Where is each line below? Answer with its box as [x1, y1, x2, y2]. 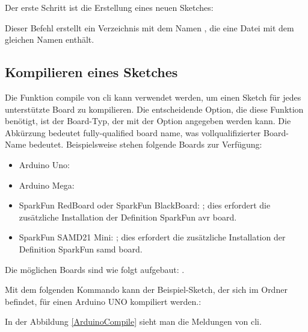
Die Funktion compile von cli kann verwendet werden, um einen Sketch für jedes [5, 90, 301, 103]
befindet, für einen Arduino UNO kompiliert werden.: [5, 295, 202, 307]
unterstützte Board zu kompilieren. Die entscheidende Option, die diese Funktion [5, 102, 304, 115]
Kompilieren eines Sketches [5, 63, 178, 81]
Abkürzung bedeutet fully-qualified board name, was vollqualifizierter [5, 126, 261, 139]
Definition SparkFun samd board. [19, 242, 143, 255]
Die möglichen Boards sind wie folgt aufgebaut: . [5, 263, 185, 275]
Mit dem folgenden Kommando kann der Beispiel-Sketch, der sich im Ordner [5, 283, 288, 296]
